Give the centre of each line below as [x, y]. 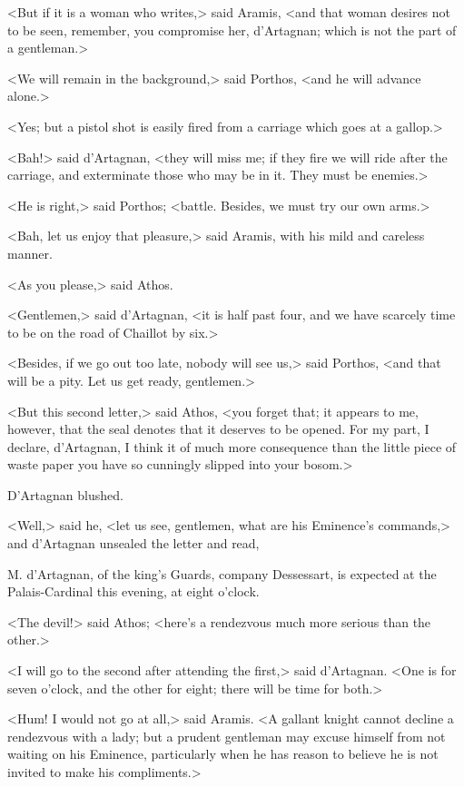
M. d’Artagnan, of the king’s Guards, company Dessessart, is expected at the [222, 573]
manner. [30, 253]
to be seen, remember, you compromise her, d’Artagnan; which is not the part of [232, 30]
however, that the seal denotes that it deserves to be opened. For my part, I [218, 429]
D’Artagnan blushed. [65, 494]
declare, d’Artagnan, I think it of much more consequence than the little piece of [232, 446]
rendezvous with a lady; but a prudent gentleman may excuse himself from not [227, 736]
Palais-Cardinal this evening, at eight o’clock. [133, 591]
